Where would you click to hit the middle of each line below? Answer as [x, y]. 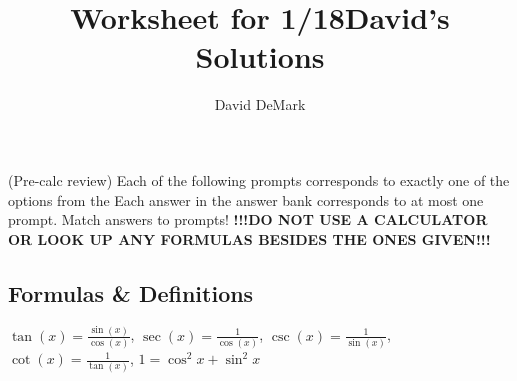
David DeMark [260, 104]
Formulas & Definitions [131, 292]
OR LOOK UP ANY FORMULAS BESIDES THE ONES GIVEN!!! [249, 238]
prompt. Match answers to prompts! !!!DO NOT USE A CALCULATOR [248, 219]
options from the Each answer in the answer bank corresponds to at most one [246, 199]
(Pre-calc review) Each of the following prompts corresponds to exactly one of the [259, 179]
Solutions [260, 56]
